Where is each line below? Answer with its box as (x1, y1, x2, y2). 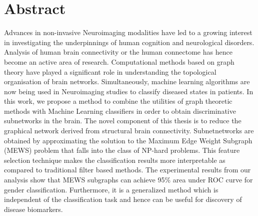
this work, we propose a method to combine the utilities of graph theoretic (4, 96, 232, 106)
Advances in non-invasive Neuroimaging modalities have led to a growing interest (4, 27, 252, 38)
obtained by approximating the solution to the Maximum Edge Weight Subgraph (4, 135, 252, 145)
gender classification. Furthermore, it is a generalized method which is (4, 184, 218, 194)
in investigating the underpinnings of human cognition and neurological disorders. (4, 37, 254, 47)
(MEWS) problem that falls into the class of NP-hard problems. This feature (4, 145, 240, 155)
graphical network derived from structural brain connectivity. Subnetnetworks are (4, 125, 254, 136)
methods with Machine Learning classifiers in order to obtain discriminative (4, 105, 236, 116)
